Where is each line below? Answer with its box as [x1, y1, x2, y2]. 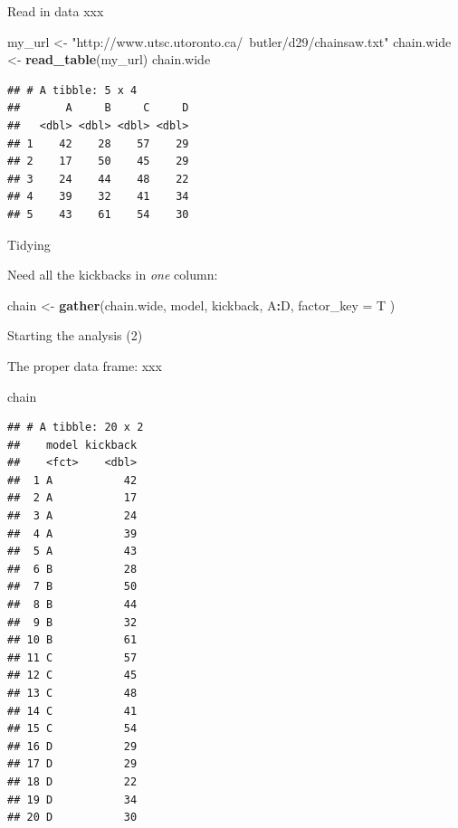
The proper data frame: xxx [7, 356, 162, 375]
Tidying [7, 234, 51, 253]
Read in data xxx [7, 2, 104, 20]
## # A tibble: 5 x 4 [7, 83, 138, 97]
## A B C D [7, 101, 189, 115]
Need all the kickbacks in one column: [7, 265, 218, 284]
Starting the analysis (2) [7, 326, 143, 345]
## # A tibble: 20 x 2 [7, 421, 144, 434]
